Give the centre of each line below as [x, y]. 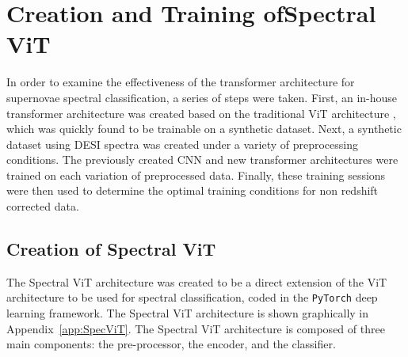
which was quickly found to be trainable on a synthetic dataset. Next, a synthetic [204, 129]
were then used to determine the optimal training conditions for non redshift [193, 190]
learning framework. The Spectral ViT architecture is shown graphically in [188, 313]
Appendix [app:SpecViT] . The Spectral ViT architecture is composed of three [196, 328]
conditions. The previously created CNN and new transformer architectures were [202, 160]
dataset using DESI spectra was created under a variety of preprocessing [183, 144]
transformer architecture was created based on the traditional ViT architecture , [201, 113]
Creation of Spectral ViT [111, 249]
